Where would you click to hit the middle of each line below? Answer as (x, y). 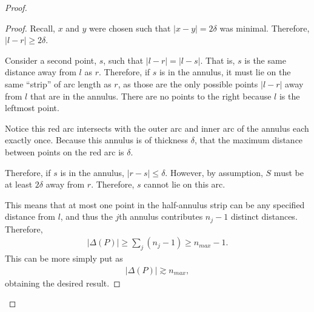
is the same (265, 60)
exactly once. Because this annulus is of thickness (97, 140)
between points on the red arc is (65, 151)
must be (289, 172)
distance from (30, 216)
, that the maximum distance (249, 140)
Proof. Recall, (30, 28)
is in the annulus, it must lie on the (225, 72)
